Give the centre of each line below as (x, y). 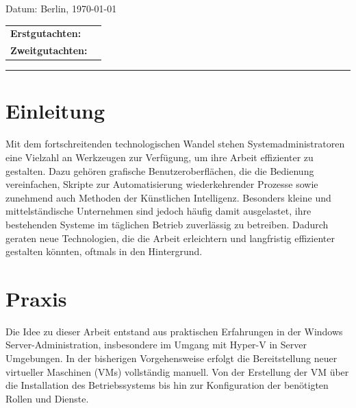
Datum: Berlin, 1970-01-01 (61, 8)
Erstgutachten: (46, 33)
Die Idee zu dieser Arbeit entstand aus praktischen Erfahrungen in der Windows (174, 331)
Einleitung (55, 111)
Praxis (36, 298)
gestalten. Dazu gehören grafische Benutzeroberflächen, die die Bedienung (160, 170)
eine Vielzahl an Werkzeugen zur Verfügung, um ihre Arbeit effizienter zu (160, 157)
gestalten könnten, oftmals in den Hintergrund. (104, 251)
